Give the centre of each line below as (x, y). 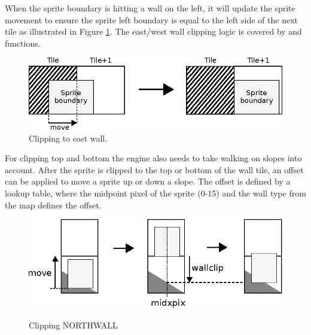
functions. (23, 43)
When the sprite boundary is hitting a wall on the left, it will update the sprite (150, 8)
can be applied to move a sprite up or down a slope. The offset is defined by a (148, 181)
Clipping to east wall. (68, 138)
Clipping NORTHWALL (73, 325)
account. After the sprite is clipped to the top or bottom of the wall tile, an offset (154, 169)
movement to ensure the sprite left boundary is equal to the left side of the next (152, 19)
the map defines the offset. (53, 205)
